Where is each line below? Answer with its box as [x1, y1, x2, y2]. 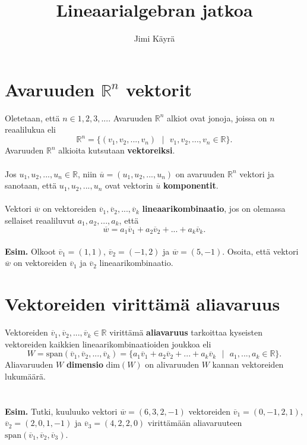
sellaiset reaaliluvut [5, 214, 75, 226]
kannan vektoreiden [212, 358, 284, 371]
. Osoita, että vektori [222, 245, 299, 257]
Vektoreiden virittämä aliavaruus [5, 292, 280, 316]
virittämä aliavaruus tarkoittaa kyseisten [109, 326, 262, 339]
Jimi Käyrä [134, 32, 175, 45]
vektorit [125, 77, 192, 101]
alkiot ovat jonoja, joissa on [167, 111, 267, 124]
